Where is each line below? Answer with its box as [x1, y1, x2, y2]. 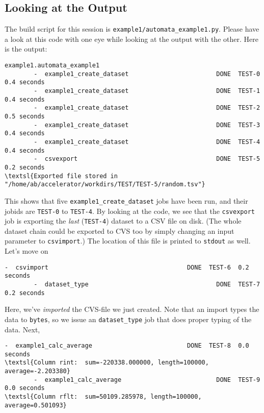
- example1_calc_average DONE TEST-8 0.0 [5, 342, 249, 350]
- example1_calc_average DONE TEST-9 [34, 376, 260, 383]
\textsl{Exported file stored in [5, 172, 118, 180]
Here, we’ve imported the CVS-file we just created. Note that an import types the [5, 304, 259, 314]
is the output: [5, 43, 47, 54]
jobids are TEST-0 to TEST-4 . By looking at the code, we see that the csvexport [5, 205, 255, 216]
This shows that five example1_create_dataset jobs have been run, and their [5, 195, 248, 206]
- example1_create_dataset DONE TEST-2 [34, 104, 260, 112]
